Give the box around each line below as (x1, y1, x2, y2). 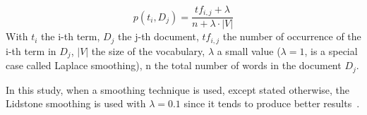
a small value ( (217, 43, 281, 58)
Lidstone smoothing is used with (6, 96, 146, 111)
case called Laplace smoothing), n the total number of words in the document (6, 58, 342, 73)
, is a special (304, 43, 358, 58)
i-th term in (6, 43, 56, 58)
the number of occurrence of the (222, 29, 361, 44)
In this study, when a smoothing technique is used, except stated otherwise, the (6, 82, 350, 97)
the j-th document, (118, 29, 199, 44)
